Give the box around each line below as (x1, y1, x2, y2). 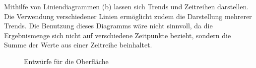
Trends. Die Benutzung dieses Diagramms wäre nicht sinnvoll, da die (4, 21, 213, 31)
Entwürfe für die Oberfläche (24, 56, 109, 66)
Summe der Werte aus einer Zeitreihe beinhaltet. (4, 40, 152, 50)
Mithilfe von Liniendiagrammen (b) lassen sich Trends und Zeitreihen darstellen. (4, 1, 249, 11)
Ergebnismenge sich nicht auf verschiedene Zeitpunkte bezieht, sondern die (4, 30, 231, 40)
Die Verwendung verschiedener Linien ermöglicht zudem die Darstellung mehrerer (4, 11, 252, 21)
